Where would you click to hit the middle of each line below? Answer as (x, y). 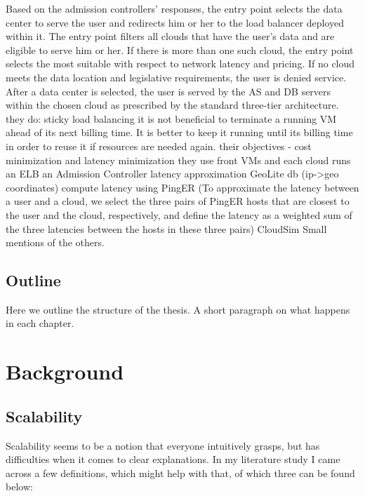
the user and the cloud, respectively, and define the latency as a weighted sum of (179, 214)
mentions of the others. (55, 242)
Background (65, 371)
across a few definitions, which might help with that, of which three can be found (180, 472)
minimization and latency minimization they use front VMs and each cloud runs (178, 160)
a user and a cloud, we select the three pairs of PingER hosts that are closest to (178, 201)
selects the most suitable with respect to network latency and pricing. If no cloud (180, 63)
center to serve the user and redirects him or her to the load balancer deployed (175, 22)
